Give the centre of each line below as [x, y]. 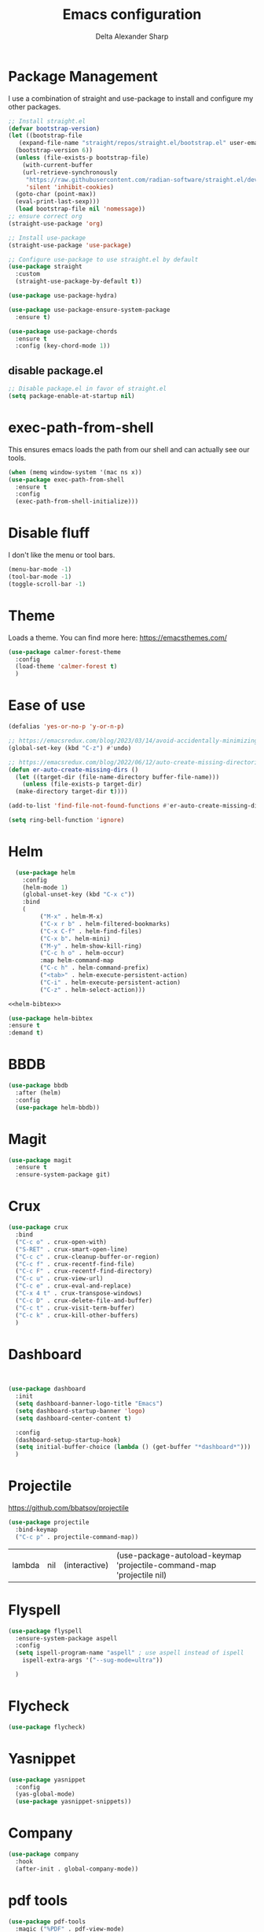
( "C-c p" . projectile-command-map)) [77, 1537]
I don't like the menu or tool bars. [62, 555]
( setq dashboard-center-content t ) [73, 1418]
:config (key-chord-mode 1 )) [63, 346]
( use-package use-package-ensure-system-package [89, 310]
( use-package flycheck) [47, 1727]
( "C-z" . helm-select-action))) [93, 990]
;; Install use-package [47, 238]
